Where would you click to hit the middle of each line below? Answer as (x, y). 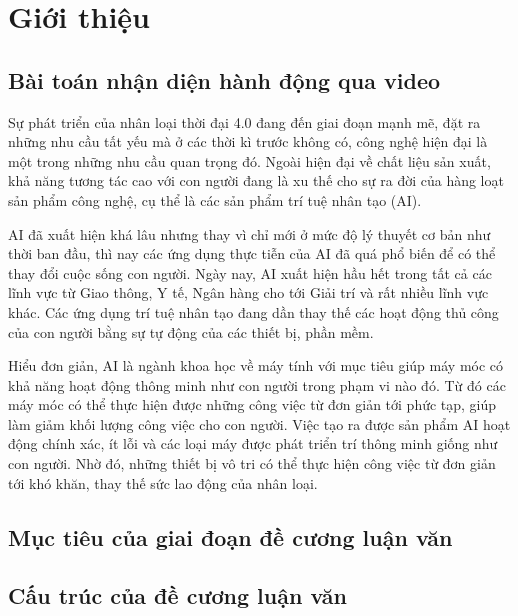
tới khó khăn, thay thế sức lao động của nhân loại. (163, 482)
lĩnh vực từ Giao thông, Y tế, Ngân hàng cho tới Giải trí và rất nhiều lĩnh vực (248, 292)
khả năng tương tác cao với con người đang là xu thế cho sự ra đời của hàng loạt (256, 180)
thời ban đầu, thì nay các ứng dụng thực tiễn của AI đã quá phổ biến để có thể (252, 253)
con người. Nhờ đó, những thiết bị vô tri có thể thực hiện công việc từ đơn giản (252, 463)
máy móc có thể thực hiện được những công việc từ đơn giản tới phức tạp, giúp (252, 404)
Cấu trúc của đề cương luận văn (177, 595)
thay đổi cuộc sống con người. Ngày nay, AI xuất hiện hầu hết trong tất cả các (250, 272)
